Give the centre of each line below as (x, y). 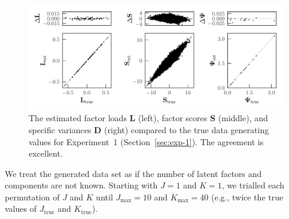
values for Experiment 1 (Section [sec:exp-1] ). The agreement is (146, 141)
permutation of (32, 196)
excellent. (46, 153)
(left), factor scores (173, 118)
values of (21, 208)
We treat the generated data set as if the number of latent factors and (133, 173)
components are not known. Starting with (81, 185)
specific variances (60, 129)
